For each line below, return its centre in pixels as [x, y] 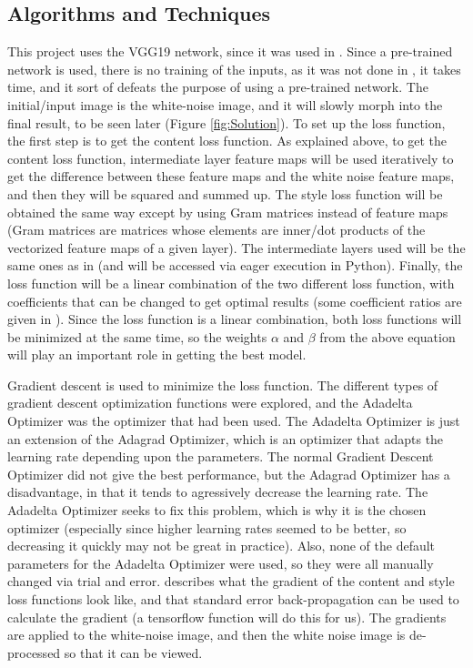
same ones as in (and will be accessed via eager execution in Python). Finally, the [235, 265]
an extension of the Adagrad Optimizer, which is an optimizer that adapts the [226, 438]
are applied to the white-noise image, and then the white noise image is [206, 635]
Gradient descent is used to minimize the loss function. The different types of [223, 385]
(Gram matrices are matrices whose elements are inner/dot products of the [216, 230]
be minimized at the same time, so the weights [137, 336]
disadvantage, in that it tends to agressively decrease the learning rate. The [218, 492]
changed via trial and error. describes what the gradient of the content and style [231, 581]
